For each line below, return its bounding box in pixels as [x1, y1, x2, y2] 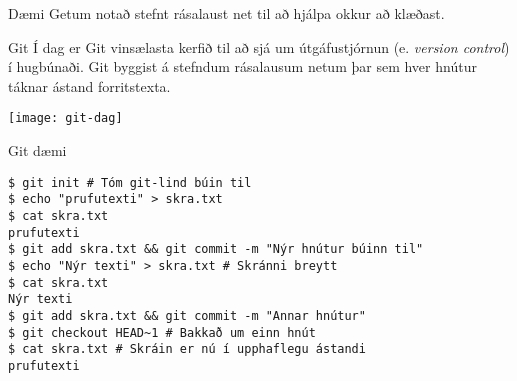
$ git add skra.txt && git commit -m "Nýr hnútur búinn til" [8, 242, 424, 257]
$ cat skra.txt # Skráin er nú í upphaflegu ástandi [8, 342, 366, 357]
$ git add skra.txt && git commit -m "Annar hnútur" [8, 308, 366, 323]
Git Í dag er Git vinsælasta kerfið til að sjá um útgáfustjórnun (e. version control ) [8, 36, 510, 57]
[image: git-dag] [8, 111, 123, 126]
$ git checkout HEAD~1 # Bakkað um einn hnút [8, 325, 316, 340]
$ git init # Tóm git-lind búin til [8, 175, 252, 190]
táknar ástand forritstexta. [8, 75, 171, 96]
